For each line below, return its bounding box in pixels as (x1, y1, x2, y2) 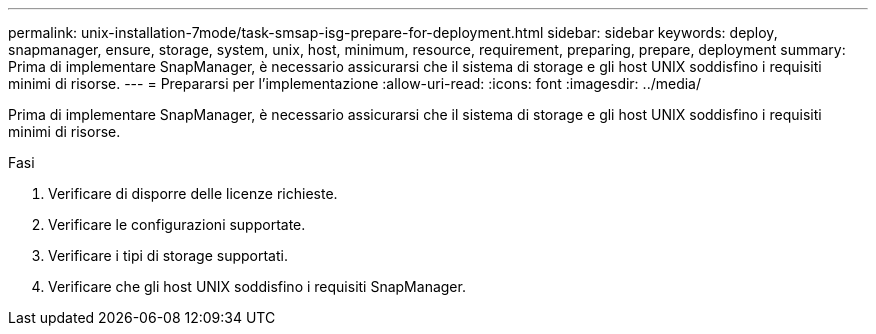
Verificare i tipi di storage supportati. (48, 247, 288, 264)
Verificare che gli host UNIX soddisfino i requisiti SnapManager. (48, 278, 466, 295)
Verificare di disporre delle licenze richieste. (48, 185, 338, 202)
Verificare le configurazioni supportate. (48, 216, 306, 233)
